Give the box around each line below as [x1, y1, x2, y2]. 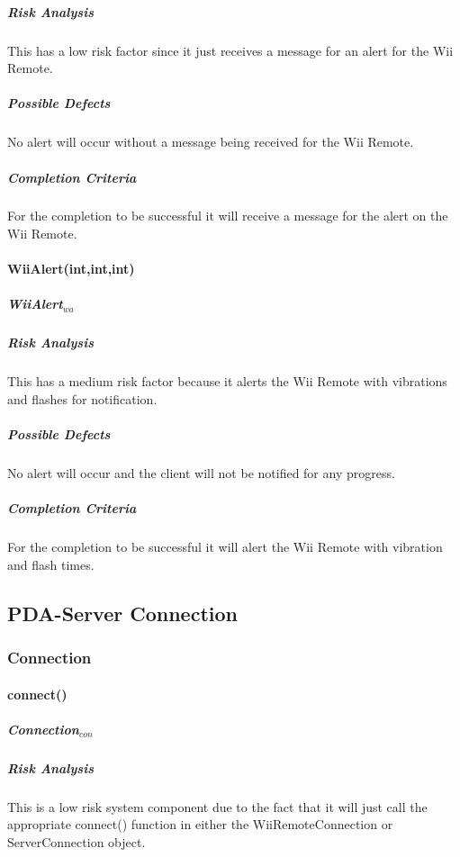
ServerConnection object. [7, 833, 146, 851]
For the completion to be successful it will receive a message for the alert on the [7, 206, 448, 225]
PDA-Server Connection [7, 599, 238, 627]
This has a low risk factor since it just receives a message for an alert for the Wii [7, 41, 454, 59]
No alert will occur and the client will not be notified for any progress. [7, 464, 395, 483]
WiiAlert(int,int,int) [7, 259, 135, 278]
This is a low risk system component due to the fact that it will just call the [7, 797, 428, 816]
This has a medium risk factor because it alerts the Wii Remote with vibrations [7, 372, 447, 391]
